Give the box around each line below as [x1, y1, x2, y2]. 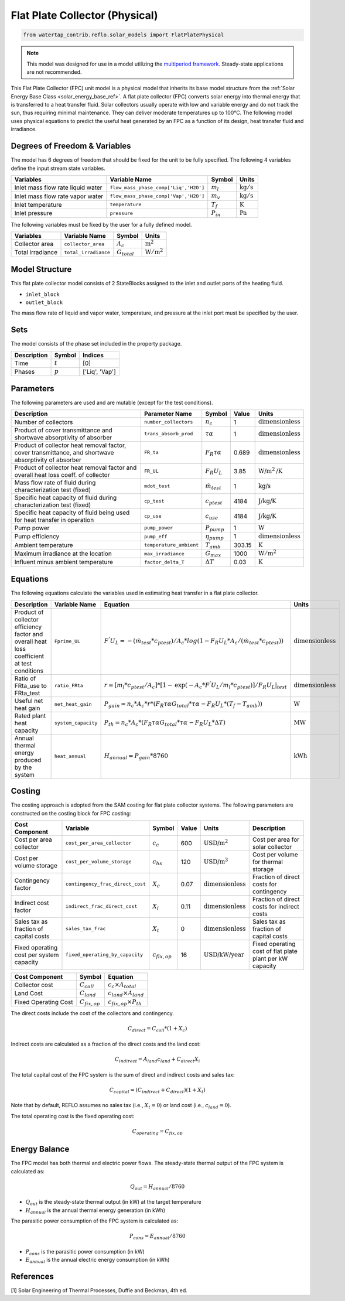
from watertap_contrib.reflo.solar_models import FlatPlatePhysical [23, 32, 224, 38]
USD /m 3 [203, 856, 228, 865]
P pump [205, 524, 225, 532]
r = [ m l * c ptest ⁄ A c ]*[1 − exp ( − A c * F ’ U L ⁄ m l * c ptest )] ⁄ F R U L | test [104, 680, 287, 691]
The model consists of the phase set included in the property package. [11, 340, 182, 347]
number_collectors [144, 419, 193, 425]
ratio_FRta [54, 682, 83, 689]
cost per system [14, 951, 59, 959]
